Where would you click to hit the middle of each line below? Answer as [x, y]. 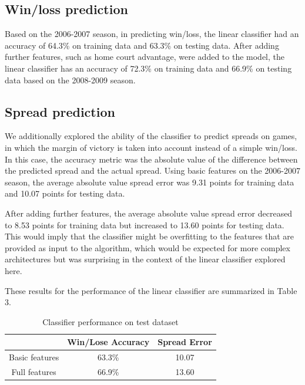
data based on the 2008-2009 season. [70, 80]
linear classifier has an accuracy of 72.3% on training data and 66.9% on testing [148, 68]
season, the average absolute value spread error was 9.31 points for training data [150, 182]
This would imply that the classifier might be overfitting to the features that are [150, 236]
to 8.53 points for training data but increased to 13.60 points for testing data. [145, 224]
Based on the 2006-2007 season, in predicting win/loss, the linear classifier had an [152, 34]
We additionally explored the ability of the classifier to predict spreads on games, [151, 136]
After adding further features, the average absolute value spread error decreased [149, 213]
